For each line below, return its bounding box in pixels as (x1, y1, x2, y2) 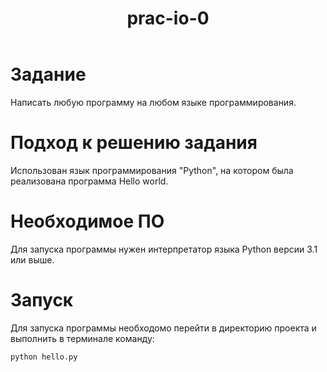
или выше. (10, 253, 55, 266)
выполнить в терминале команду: (10, 332, 155, 344)
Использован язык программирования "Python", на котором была (10, 164, 294, 176)
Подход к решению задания (10, 132, 258, 154)
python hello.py (10, 352, 78, 362)
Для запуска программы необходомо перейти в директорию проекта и (10, 322, 317, 334)
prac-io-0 (126, 7, 210, 30)
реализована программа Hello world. (10, 175, 169, 187)
